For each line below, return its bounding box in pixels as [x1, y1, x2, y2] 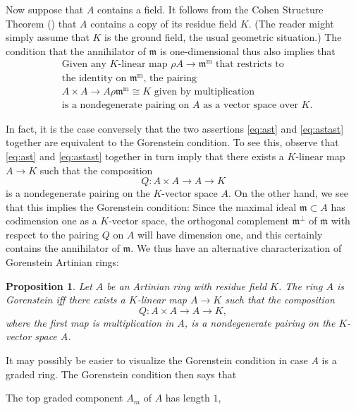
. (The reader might [248, 16, 334, 30]
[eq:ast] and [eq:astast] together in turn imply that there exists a [6, 148, 284, 163]
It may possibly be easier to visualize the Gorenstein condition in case [6, 353, 308, 368]
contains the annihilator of [6, 241, 120, 255]
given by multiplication [154, 86, 255, 97]
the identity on [61, 73, 127, 83]
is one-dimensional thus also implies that [159, 43, 336, 58]
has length [165, 390, 210, 405]
